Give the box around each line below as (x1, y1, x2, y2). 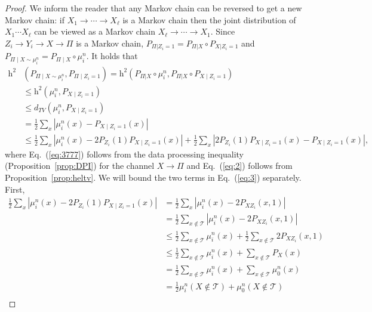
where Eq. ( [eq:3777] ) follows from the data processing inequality (5, 147, 244, 160)
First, (5, 183, 25, 195)
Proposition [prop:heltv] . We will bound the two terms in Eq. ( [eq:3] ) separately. (5, 171, 302, 183)
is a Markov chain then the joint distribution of (122, 13, 296, 26)
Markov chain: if (5, 13, 65, 26)
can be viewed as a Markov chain (34, 25, 155, 38)
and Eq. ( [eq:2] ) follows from (186, 159, 293, 172)
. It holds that (86, 50, 138, 62)
